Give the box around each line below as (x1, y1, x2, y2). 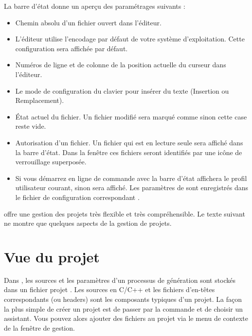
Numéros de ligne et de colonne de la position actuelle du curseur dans (15, 59, 226, 70)
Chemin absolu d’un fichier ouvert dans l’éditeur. (15, 17, 162, 27)
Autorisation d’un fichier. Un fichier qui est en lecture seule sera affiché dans (15, 137, 243, 147)
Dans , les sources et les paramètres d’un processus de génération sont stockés (4, 275, 236, 285)
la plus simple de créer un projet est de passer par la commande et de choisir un (4, 303, 243, 314)
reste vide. (15, 121, 46, 131)
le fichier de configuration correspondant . (15, 192, 140, 202)
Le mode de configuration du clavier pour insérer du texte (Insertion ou (15, 85, 229, 96)
